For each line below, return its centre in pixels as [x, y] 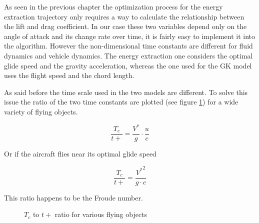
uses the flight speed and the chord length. [69, 75]
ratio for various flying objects [101, 214]
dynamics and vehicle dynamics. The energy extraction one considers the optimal [128, 55]
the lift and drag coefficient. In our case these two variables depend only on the [125, 26]
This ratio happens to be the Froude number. [73, 197]
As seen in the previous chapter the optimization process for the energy [113, 6]
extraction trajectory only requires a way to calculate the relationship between [124, 16]
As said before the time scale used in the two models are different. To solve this [126, 92]
